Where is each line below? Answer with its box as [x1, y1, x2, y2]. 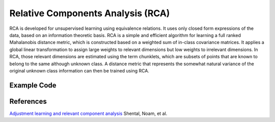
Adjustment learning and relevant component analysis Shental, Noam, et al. [9, 110, 168, 116]
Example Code [9, 81, 57, 90]
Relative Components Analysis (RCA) [9, 8, 170, 19]
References [9, 97, 47, 106]
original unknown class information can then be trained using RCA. [9, 67, 150, 73]
